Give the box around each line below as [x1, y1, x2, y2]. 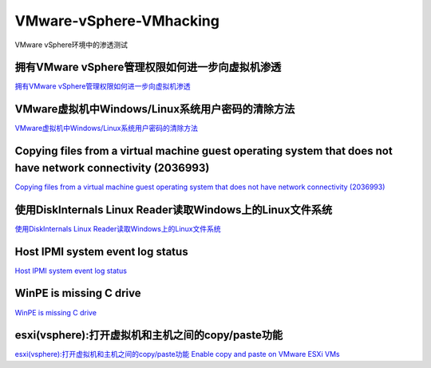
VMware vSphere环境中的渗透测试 [14, 40, 128, 49]
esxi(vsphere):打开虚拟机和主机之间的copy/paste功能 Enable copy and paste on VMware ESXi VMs [14, 350, 340, 359]
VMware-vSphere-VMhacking [14, 12, 219, 30]
